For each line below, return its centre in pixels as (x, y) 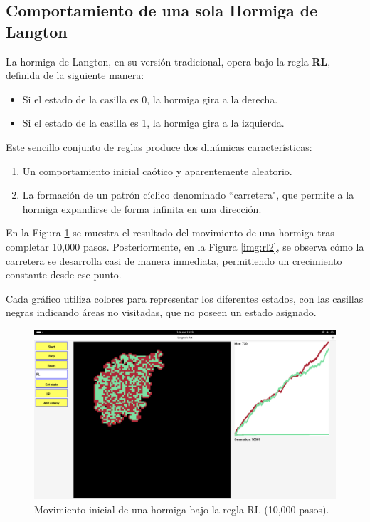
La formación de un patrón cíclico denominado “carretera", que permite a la (188, 195)
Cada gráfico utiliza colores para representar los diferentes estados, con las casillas (185, 298)
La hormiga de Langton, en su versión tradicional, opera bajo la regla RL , (168, 61)
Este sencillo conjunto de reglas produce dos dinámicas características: (159, 146)
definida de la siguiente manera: (75, 75)
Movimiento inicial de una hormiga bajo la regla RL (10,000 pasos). (182, 509)
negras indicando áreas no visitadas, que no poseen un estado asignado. (161, 312)
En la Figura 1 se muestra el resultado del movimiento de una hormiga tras (170, 233)
